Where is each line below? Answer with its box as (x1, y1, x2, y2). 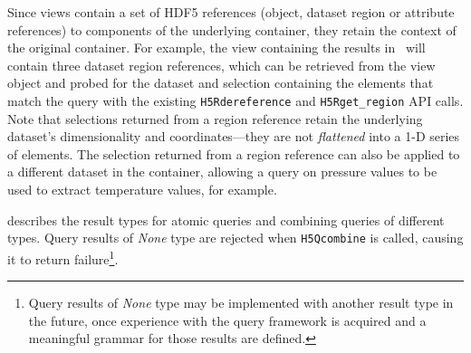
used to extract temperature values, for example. (7, 180, 277, 198)
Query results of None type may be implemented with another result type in (28, 293, 454, 312)
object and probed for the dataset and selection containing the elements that (7, 73, 434, 92)
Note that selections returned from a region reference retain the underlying (7, 109, 423, 128)
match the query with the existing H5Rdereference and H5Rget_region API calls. (7, 91, 464, 110)
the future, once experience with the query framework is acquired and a (28, 310, 427, 329)
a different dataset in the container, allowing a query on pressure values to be (7, 162, 437, 181)
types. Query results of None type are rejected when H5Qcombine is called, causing (7, 228, 464, 247)
